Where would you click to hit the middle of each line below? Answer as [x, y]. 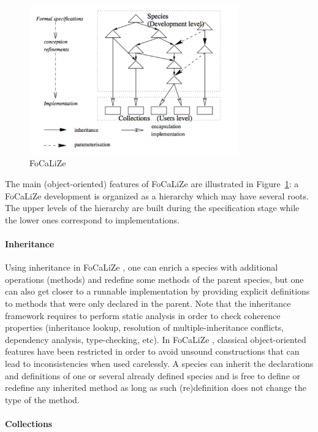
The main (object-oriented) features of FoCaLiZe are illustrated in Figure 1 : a [152, 183]
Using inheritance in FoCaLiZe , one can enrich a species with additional [142, 267]
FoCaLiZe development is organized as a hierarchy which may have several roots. [157, 195]
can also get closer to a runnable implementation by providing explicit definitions [157, 291]
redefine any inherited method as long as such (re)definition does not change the [156, 388]
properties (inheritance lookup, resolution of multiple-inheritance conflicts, [145, 327]
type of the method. [42, 399]
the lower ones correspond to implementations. [92, 219]
